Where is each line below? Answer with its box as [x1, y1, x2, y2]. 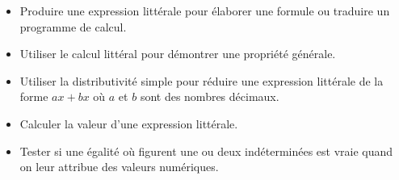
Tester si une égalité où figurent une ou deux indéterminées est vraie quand [19, 142, 393, 159]
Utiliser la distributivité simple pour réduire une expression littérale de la [19, 72, 384, 89]
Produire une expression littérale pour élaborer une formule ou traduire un [19, 2, 390, 19]
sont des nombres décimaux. [140, 88, 279, 105]
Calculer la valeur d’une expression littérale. [19, 115, 238, 132]
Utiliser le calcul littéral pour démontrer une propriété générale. [19, 45, 336, 62]
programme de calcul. [19, 18, 127, 35]
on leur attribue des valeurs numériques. [19, 158, 219, 175]
